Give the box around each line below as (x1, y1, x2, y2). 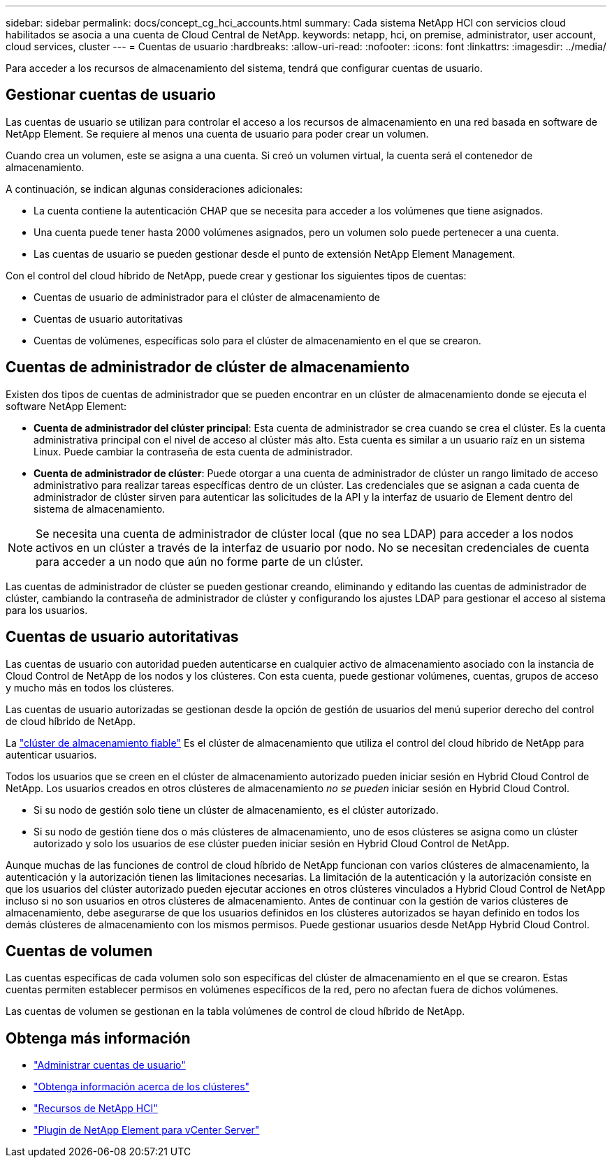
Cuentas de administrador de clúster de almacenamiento (6, 358, 410, 376)
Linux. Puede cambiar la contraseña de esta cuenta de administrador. (34, 445, 353, 458)
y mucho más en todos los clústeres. (6, 681, 175, 694)
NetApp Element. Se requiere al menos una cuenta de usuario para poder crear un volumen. (6, 127, 429, 140)
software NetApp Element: (6, 400, 127, 412)
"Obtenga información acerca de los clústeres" (34, 1081, 250, 1093)
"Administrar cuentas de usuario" (34, 1059, 186, 1071)
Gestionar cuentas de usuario (6, 86, 216, 104)
